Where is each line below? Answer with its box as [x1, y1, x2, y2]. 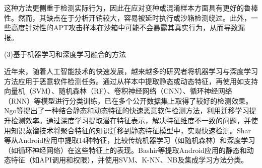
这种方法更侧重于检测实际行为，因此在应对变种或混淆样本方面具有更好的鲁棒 [4, 3, 258, 13]
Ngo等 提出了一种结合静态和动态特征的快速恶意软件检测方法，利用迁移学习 [4, 105, 249, 116]
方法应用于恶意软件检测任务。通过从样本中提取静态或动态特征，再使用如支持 [4, 75, 258, 86]
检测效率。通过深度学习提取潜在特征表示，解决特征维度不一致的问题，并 [11, 115, 251, 125]
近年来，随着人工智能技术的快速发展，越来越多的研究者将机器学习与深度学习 [4, 65, 258, 76]
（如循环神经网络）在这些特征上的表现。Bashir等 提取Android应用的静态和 [4, 144, 247, 155]
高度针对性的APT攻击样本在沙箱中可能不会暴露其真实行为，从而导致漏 [11, 22, 245, 33]
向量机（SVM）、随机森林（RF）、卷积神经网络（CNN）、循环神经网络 [4, 86, 232, 96]
